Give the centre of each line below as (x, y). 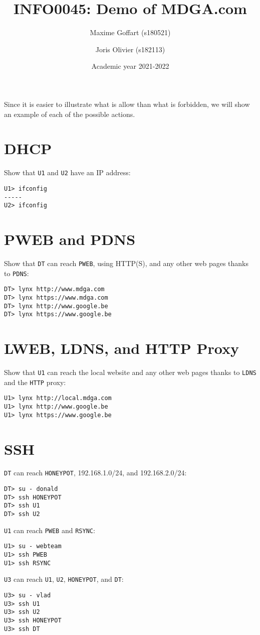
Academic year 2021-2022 (130, 66)
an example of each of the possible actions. (70, 114)
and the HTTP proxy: (35, 382)
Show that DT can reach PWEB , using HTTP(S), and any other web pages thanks (126, 263)
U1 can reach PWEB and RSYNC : (50, 530)
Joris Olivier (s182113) (130, 49)
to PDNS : (17, 273)
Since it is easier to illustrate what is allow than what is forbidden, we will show (127, 104)
